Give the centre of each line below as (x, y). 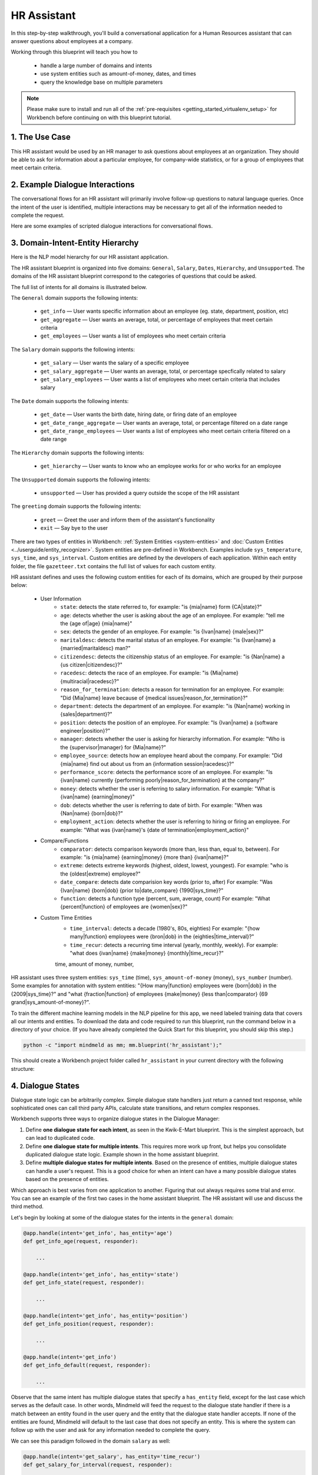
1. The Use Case (41, 137)
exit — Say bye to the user (74, 528)
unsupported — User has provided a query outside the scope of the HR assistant (140, 493)
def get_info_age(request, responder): (81, 1241)
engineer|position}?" (85, 731)
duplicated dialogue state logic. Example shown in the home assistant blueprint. (122, 1154)
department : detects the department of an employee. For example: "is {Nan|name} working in (175, 706)
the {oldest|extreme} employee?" (100, 874)
